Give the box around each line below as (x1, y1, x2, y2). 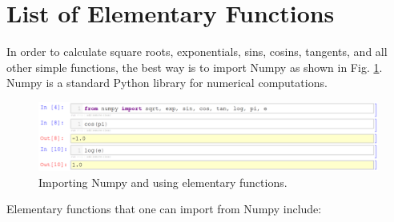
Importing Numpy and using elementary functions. (38, 173, 287, 190)
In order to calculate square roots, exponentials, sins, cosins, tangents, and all (6, 43, 388, 60)
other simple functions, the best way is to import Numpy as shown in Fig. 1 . (6, 58, 383, 75)
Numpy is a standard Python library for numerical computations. (6, 74, 328, 91)
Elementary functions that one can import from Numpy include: (6, 200, 322, 217)
